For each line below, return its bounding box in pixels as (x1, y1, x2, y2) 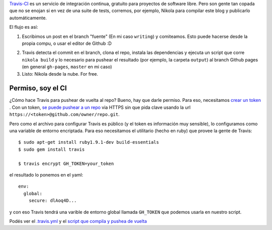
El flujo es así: (9, 24, 38, 30)
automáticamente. (9, 15, 47, 21)
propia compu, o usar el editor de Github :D (22, 40, 112, 46)
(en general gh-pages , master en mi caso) (22, 64, 112, 70)
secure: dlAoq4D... (28, 198, 77, 204)
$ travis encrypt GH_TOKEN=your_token (18, 160, 114, 166)
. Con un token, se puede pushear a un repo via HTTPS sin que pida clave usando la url (9, 104, 191, 110)
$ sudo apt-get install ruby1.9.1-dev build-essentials (18, 139, 159, 145)
